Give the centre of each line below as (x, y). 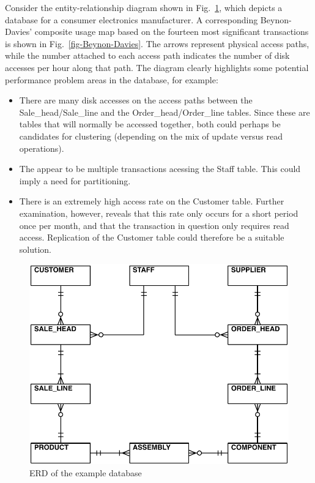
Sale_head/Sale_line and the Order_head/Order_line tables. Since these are (165, 112)
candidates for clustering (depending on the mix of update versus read (151, 136)
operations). (42, 148)
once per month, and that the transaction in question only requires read (154, 225)
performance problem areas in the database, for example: (112, 79)
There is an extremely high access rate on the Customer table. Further (152, 201)
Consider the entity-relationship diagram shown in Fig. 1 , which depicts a (144, 7)
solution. (35, 249)
